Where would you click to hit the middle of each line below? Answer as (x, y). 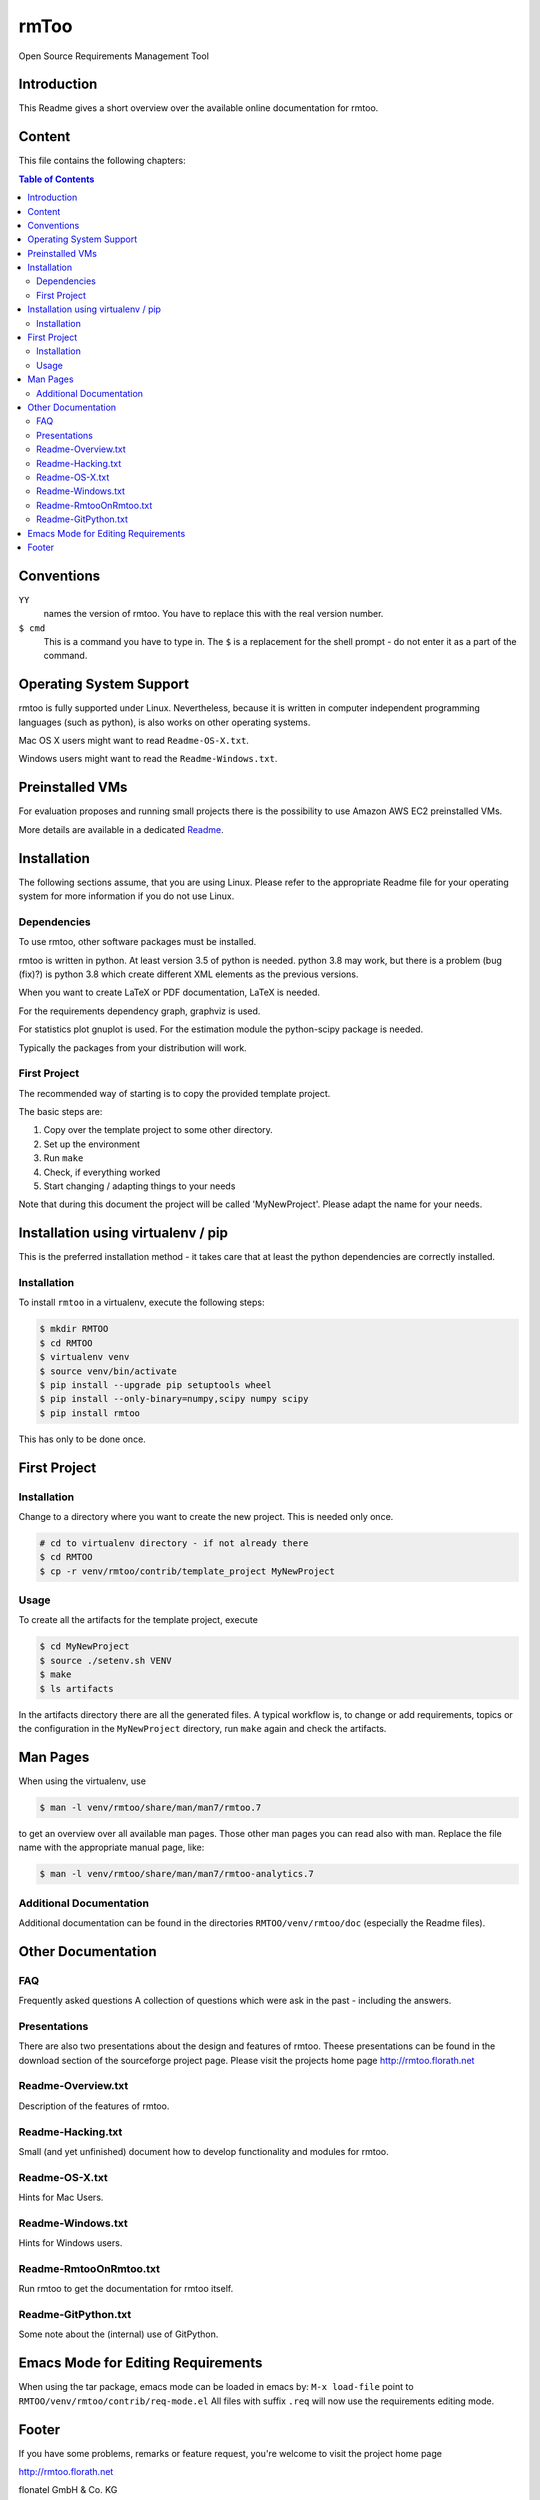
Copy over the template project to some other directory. (158, 1130)
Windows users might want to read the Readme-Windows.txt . (148, 759)
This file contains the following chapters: (102, 161)
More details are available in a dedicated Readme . (121, 829)
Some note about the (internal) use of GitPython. (118, 2334)
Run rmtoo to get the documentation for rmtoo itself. (126, 2289)
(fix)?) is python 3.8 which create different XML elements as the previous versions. (188, 974)
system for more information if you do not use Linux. (126, 896)
